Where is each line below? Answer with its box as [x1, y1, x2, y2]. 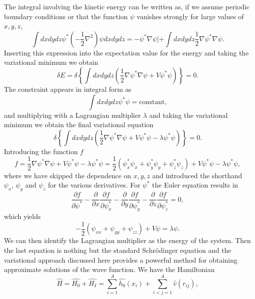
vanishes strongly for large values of [137, 11, 244, 21]
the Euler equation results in [152, 180, 238, 190]
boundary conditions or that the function [4, 11, 128, 21]
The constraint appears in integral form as [4, 83, 132, 94]
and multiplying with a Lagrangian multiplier [4, 109, 141, 120]
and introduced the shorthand [152, 170, 242, 180]
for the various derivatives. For [48, 180, 141, 190]
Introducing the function [4, 146, 78, 156]
